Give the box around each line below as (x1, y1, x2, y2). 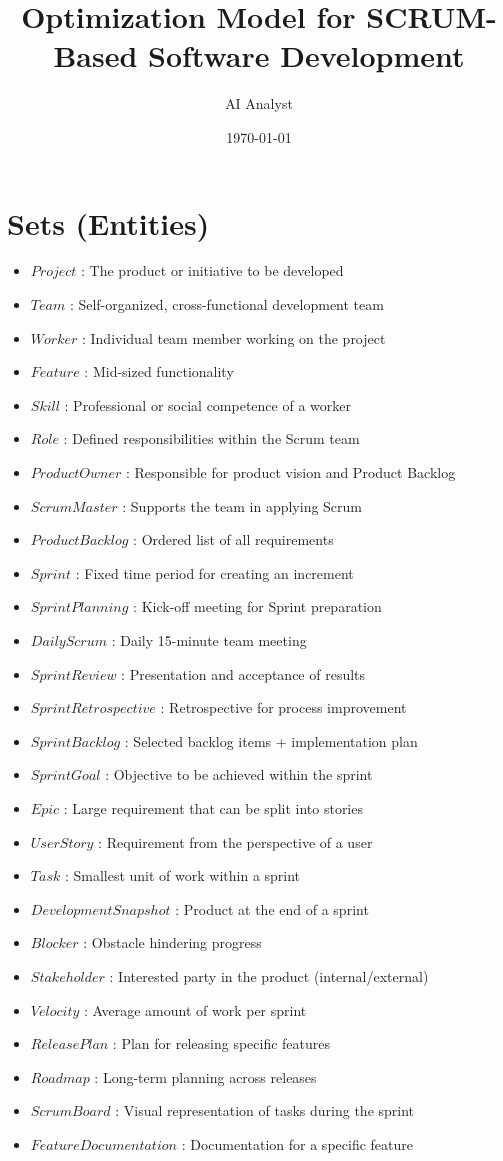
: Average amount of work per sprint (83, 999, 307, 1020)
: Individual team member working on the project (81, 327, 386, 348)
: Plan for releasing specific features (112, 1033, 331, 1054)
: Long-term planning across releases (94, 1066, 317, 1087)
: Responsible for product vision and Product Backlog (125, 462, 456, 482)
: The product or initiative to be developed (81, 260, 344, 281)
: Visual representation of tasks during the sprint (115, 1100, 415, 1121)
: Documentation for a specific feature (181, 1133, 413, 1154)
